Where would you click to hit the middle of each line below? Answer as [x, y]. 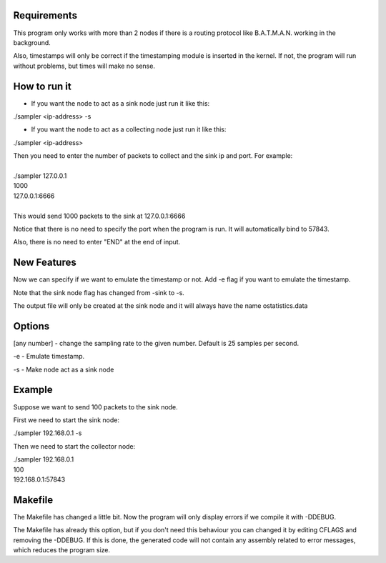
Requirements [45, 15]
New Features [45, 263]
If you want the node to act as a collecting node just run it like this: [129, 129]
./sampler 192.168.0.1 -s [48, 433]
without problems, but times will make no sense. [84, 66]
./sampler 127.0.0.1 [40, 176]
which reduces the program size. [62, 549]
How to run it [42, 86]
